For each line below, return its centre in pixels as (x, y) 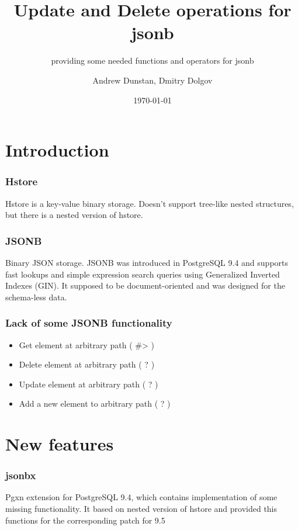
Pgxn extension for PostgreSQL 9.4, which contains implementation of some (141, 497)
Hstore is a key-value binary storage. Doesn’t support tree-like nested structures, (150, 203)
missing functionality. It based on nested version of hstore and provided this (141, 509)
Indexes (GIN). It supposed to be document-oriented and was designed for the (145, 285)
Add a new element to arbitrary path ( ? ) (95, 403)
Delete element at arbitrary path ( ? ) (87, 364)
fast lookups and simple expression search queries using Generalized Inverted (143, 274)
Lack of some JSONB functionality (89, 323)
